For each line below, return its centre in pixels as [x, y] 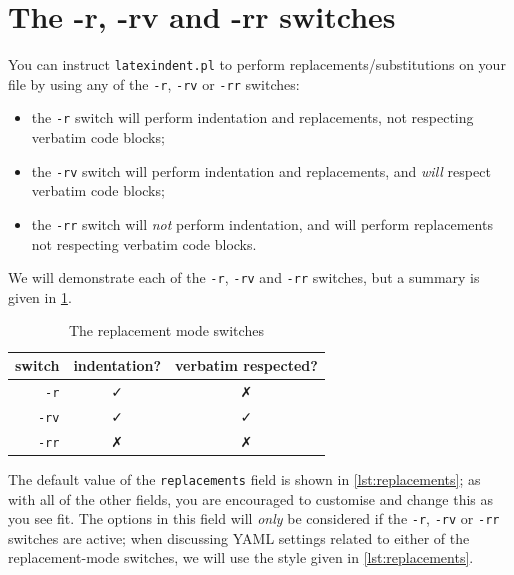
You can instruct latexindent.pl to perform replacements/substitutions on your [257, 64]
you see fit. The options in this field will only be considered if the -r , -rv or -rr [254, 518]
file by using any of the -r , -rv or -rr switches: [154, 83]
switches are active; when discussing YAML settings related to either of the [239, 537]
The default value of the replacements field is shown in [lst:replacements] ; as [244, 478]
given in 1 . [40, 296]
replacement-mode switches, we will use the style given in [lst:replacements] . [241, 557]
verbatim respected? [246, 365]
